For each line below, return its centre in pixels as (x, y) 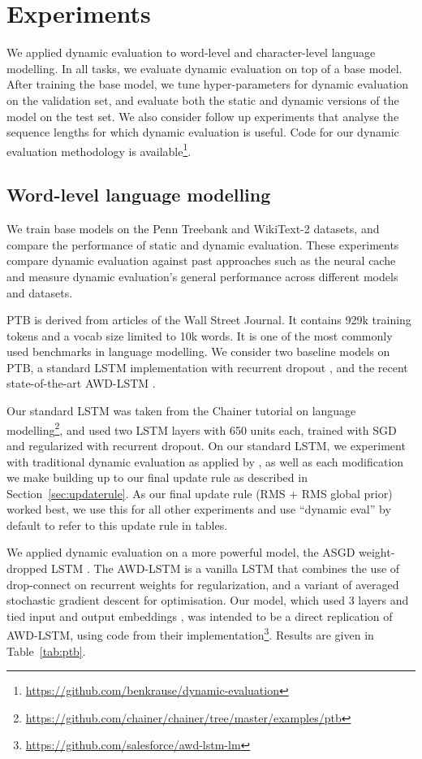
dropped (27, 568)
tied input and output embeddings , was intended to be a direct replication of (200, 616)
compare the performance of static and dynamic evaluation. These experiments (203, 244)
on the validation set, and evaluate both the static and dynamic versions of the (203, 100)
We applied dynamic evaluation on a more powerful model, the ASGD (181, 552)
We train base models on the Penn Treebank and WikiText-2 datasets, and (193, 229)
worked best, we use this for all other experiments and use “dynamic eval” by (199, 509)
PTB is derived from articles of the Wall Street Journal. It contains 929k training (209, 320)
